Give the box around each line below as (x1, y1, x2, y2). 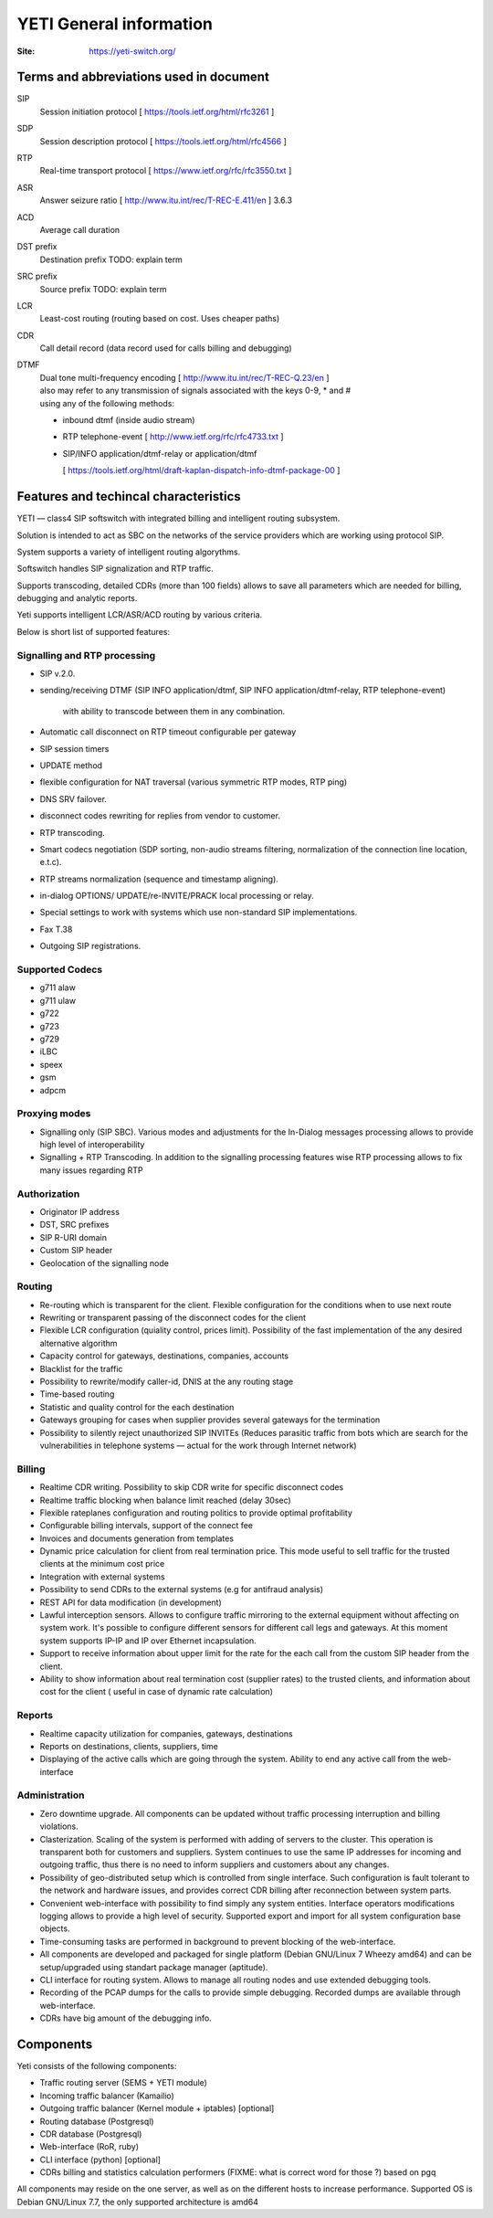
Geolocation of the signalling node (39, 1257, 169, 1269)
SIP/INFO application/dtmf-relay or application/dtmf (62, 448, 257, 459)
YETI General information (16, 14, 214, 34)
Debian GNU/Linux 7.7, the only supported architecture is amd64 (16, 2196, 259, 2207)
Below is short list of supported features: (16, 626, 171, 637)
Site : (16, 46, 36, 57)
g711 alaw (39, 982, 77, 993)
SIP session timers (39, 743, 110, 754)
